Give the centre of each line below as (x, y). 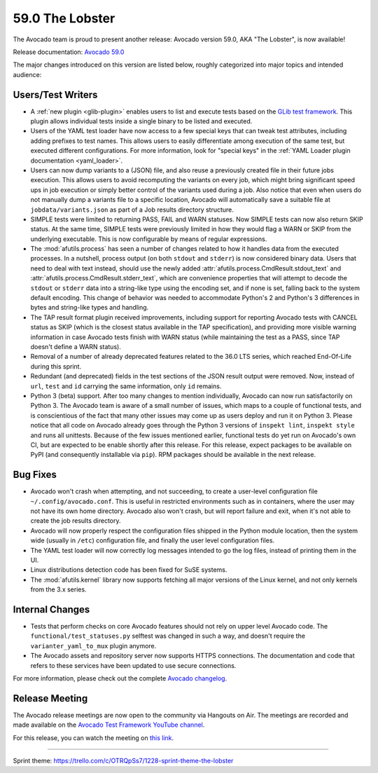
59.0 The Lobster (64, 18)
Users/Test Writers (55, 95)
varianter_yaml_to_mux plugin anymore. (93, 645)
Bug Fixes (35, 475)
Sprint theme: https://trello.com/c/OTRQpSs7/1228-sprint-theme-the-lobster (123, 761)
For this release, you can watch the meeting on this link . (93, 738)
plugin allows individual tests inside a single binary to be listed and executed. (141, 121)
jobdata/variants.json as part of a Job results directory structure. (132, 210)
